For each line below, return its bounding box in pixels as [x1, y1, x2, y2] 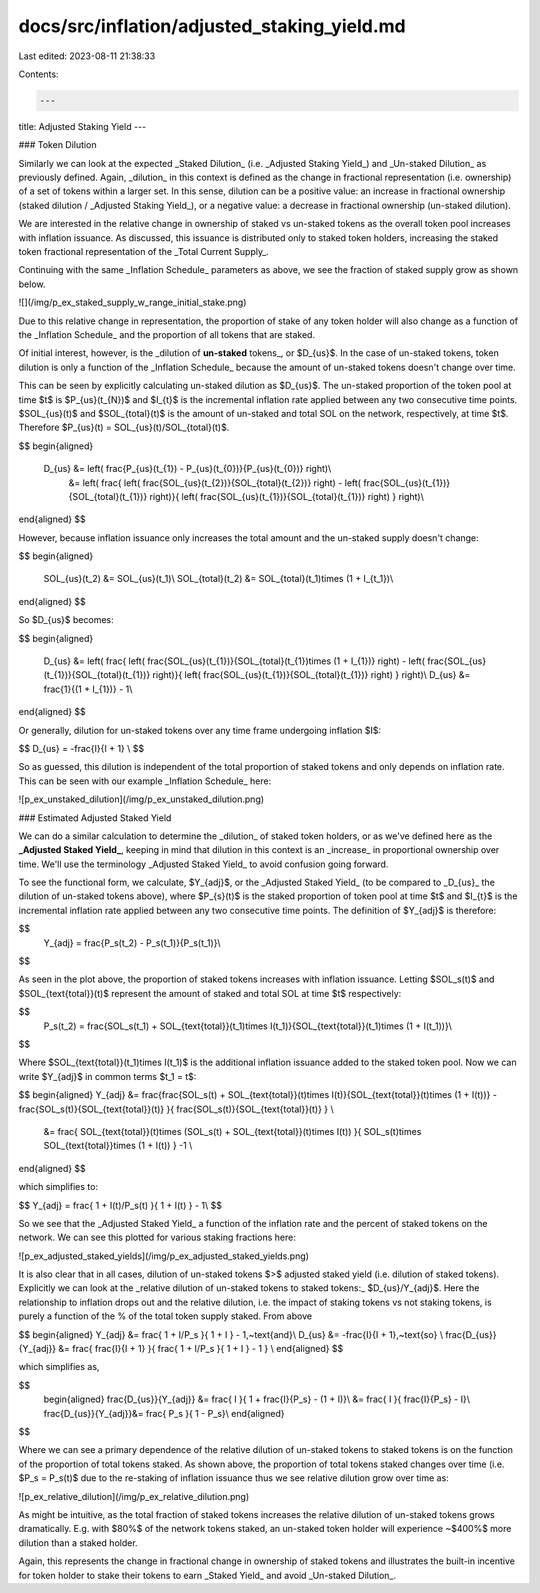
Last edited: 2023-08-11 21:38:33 [18, 50, 156, 62]
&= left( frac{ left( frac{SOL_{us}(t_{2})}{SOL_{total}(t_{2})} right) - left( [68, 476, 362, 489]
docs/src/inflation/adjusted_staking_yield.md [18, 15, 406, 37]
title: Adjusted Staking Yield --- [18, 120, 147, 132]
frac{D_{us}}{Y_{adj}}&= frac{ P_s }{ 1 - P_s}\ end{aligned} [43, 1407, 285, 1419]
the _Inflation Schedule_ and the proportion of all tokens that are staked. [18, 328, 315, 340]
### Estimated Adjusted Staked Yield [18, 811, 172, 824]
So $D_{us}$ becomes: [18, 614, 114, 626]
